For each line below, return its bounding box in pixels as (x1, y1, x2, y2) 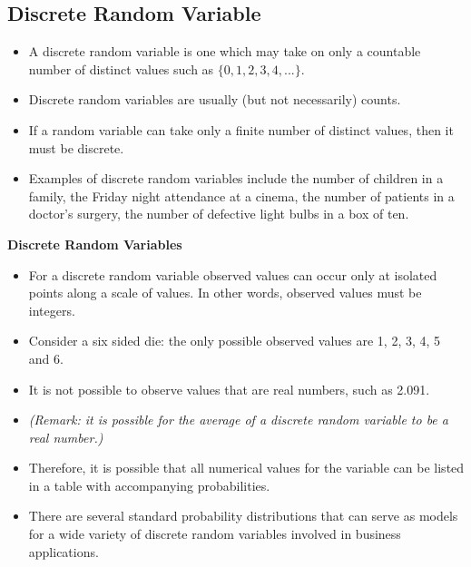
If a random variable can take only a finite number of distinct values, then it (28, 120, 454, 139)
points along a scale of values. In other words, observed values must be (28, 283, 422, 302)
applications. (28, 542, 99, 561)
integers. (28, 300, 75, 319)
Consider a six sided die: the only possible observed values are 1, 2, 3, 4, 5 (28, 331, 441, 350)
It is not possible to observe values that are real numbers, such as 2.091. (28, 379, 430, 398)
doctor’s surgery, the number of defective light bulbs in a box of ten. (28, 204, 409, 223)
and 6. (28, 348, 64, 367)
